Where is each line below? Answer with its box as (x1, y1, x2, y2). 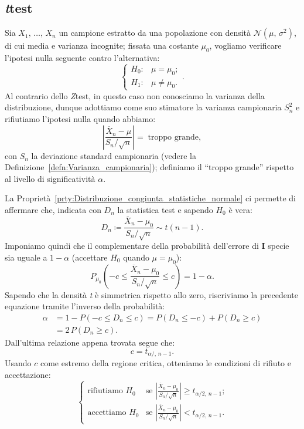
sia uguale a (5, 251, 47, 263)
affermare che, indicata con (5, 203, 101, 215)
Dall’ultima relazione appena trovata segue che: (5, 336, 175, 348)
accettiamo (87, 408, 127, 417)
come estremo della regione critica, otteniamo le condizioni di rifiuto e (40, 357, 291, 369)
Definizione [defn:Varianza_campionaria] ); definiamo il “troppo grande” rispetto (5, 161, 294, 173)
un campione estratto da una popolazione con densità (59, 26, 251, 39)
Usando (5, 357, 32, 369)
